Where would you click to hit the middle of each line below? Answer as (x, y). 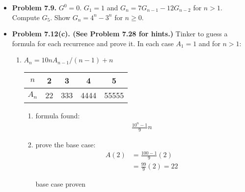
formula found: (58, 116)
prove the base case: (66, 144)
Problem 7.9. (34, 7)
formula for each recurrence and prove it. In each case (93, 43)
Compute (26, 17)
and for (209, 43)
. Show (60, 17)
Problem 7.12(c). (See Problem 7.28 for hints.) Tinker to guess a (120, 34)
